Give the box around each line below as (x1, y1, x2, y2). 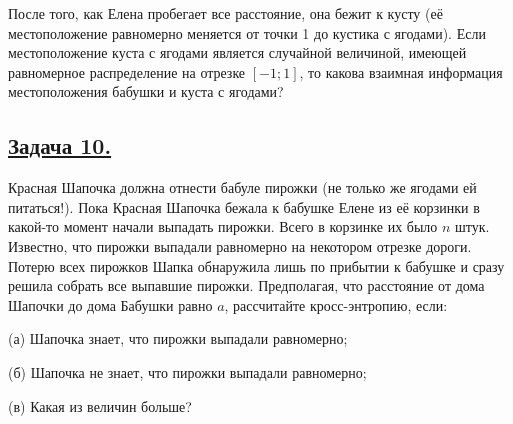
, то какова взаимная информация (299, 61, 503, 82)
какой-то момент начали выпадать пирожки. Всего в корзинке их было (8, 216, 438, 237)
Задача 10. (8, 130, 112, 161)
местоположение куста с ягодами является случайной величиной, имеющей (8, 42, 467, 63)
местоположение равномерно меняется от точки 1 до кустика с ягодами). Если (8, 22, 486, 43)
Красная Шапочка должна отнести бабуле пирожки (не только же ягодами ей (8, 177, 477, 198)
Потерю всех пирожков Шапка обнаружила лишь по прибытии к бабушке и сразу (8, 255, 505, 276)
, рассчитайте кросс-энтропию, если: (224, 294, 448, 315)
